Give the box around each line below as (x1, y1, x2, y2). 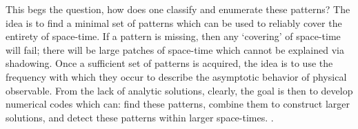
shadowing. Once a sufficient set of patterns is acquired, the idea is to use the (6, 56, 333, 70)
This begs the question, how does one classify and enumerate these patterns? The (6, 2, 350, 16)
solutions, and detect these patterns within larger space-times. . (6, 110, 274, 124)
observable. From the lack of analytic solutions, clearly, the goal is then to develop (6, 83, 353, 97)
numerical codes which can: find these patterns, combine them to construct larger (6, 97, 350, 111)
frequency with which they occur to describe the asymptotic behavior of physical (6, 69, 347, 83)
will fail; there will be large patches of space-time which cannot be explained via (6, 42, 344, 57)
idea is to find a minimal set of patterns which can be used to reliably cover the (6, 15, 342, 30)
